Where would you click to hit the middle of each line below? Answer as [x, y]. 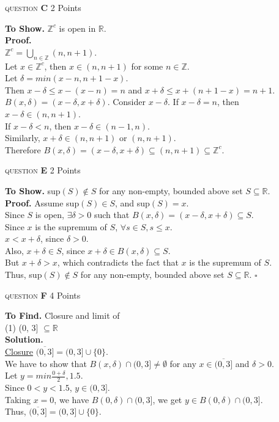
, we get [167, 399]
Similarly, [23, 138]
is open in [77, 28]
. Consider [126, 102]
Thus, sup [24, 275]
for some [147, 66]
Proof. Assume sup [42, 202]
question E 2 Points [43, 170]
